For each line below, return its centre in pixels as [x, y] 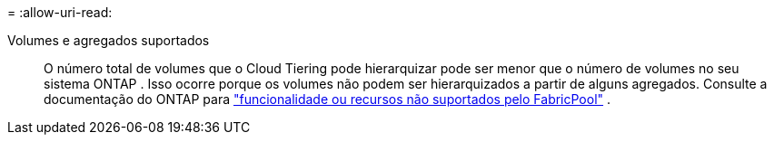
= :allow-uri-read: [60, 12]
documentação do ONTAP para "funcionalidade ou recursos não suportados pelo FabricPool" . [327, 99]
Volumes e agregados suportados [109, 40]
